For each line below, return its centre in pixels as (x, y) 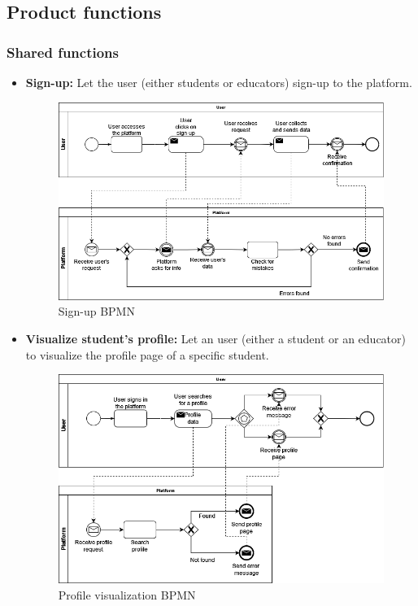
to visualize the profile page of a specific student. (147, 354)
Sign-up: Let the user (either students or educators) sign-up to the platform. (219, 82)
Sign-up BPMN (96, 311)
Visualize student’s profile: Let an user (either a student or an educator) (216, 339)
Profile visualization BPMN (127, 594)
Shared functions (63, 52)
